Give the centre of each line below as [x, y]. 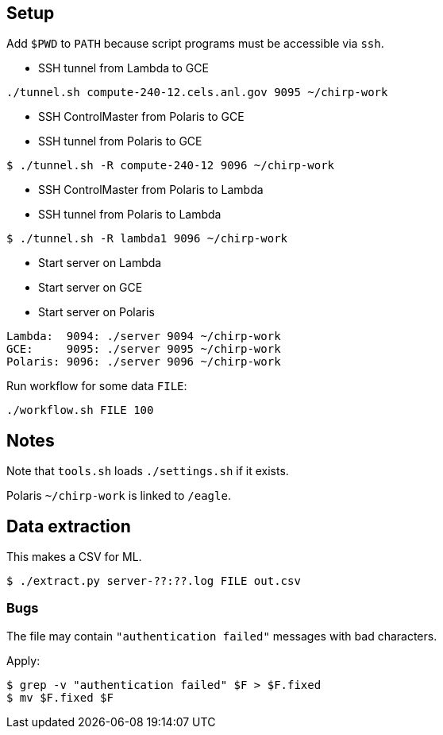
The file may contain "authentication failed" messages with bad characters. [222, 636]
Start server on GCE [91, 288]
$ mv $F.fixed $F [60, 697]
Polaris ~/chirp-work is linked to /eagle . [119, 496]
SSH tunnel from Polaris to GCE [120, 141]
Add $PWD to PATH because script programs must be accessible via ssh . [195, 44]
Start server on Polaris [96, 312]
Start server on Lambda [100, 263]
